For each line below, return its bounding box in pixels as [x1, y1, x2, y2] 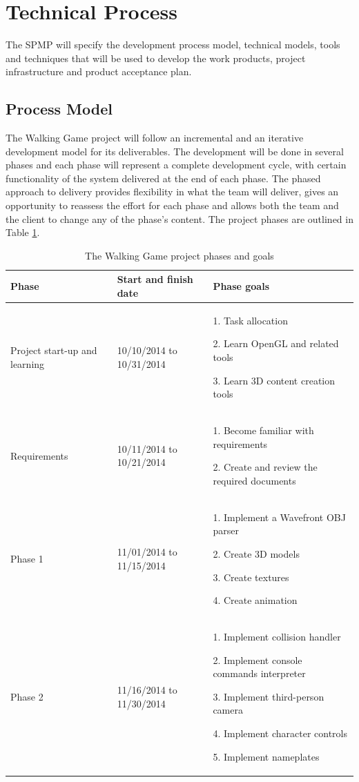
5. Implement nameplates [213, 749, 320, 763]
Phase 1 [10, 551, 43, 565]
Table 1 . [6, 225, 40, 240]
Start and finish [117, 272, 193, 286]
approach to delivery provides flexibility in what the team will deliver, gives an [6, 184, 339, 199]
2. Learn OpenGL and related [213, 336, 339, 351]
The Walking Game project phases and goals [85, 248, 274, 262]
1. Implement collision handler [213, 629, 341, 643]
